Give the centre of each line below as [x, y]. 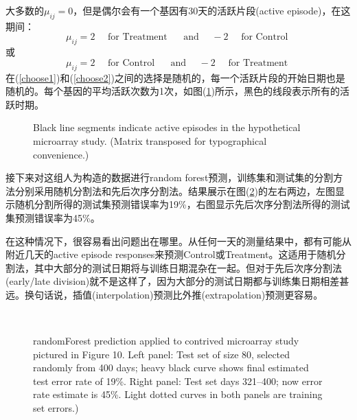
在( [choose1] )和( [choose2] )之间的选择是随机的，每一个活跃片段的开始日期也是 [175, 77]
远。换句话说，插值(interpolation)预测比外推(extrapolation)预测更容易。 [164, 294]
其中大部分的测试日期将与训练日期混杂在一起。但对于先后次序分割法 [188, 267]
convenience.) [61, 154]
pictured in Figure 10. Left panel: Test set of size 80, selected [162, 354]
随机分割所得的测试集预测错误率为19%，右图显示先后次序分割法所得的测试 [182, 204]
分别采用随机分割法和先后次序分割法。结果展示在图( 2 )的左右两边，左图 [175, 190]
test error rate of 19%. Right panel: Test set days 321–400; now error [178, 381]
